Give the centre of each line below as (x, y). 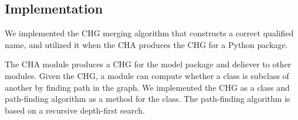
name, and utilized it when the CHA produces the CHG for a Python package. (146, 44)
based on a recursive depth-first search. (75, 110)
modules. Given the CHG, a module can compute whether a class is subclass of (147, 75)
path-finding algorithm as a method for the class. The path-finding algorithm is (148, 99)
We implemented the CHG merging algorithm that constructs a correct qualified (149, 33)
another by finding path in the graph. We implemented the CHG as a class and (147, 87)
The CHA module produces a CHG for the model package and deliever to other (148, 64)
